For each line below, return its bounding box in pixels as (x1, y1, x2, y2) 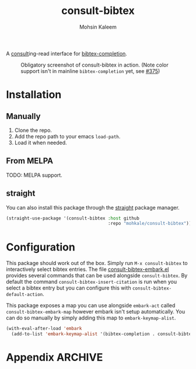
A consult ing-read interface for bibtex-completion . (6, 50, 127, 57)
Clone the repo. (14, 127, 52, 134)
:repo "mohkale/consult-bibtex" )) (107, 221, 192, 227)
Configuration (6, 241, 76, 253)
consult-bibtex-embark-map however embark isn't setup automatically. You (6, 308, 185, 315)
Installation (6, 88, 62, 102)
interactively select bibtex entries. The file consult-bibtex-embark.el (6, 266, 169, 273)
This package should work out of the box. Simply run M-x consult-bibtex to (6, 260, 188, 267)
